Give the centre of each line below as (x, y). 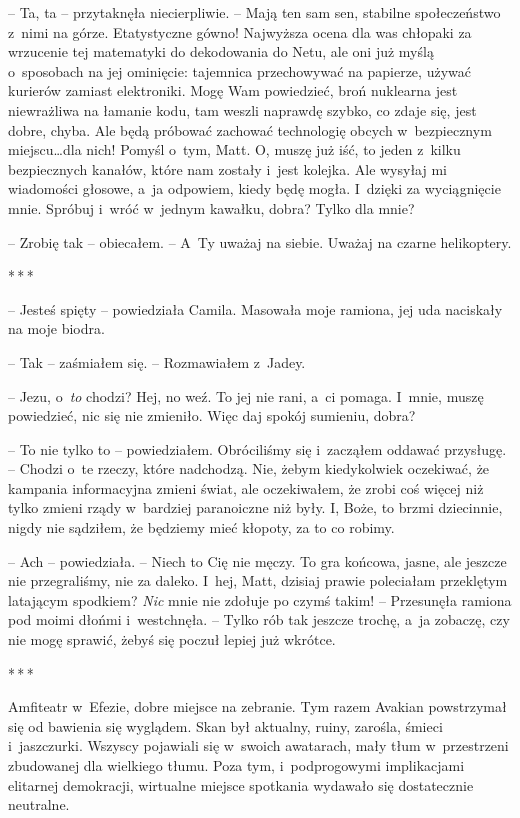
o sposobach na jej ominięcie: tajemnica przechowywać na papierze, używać (239, 70)
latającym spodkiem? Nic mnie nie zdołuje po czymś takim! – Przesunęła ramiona (260, 599)
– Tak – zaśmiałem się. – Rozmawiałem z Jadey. (157, 361)
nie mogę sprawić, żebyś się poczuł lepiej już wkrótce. (172, 639)
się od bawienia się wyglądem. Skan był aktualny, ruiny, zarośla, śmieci (225, 725)
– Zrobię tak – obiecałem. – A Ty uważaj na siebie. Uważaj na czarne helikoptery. (260, 241)
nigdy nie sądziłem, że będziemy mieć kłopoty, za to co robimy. (201, 527)
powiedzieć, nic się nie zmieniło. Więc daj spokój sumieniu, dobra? (212, 415)
